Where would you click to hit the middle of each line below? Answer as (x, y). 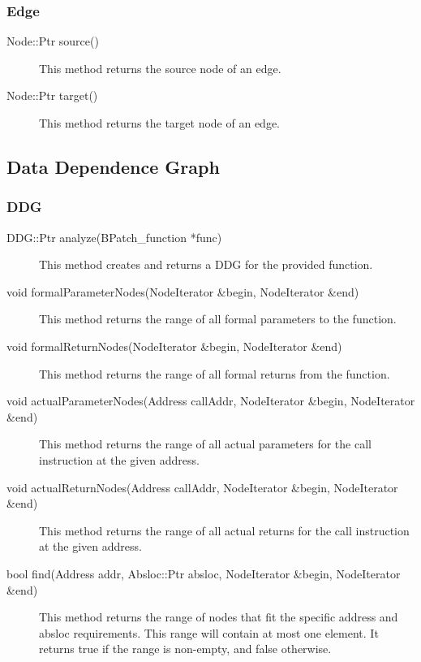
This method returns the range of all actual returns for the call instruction (224, 530)
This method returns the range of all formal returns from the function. (215, 373)
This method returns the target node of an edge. (159, 123)
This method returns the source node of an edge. (160, 68)
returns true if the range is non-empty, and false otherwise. (185, 649)
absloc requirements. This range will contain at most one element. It (209, 632)
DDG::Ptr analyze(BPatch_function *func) (114, 237)
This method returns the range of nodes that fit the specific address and (219, 617)
